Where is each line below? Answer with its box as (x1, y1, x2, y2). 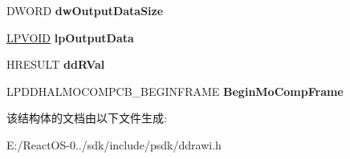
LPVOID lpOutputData (6, 29, 134, 46)
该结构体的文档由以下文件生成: (6, 109, 167, 126)
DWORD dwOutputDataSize (6, 2, 164, 18)
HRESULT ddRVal (6, 56, 105, 73)
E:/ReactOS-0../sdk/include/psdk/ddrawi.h (6, 136, 222, 153)
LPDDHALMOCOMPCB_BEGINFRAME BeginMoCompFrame (6, 82, 344, 99)
